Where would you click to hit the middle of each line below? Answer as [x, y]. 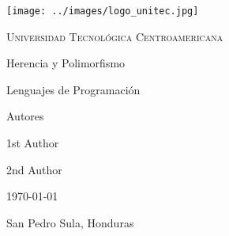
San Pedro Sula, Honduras [70, 222]
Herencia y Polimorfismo [66, 63]
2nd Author [34, 169]
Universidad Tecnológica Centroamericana [115, 36]
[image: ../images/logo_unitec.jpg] [103, 11]
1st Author [33, 143]
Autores [25, 116]
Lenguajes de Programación [73, 89]
